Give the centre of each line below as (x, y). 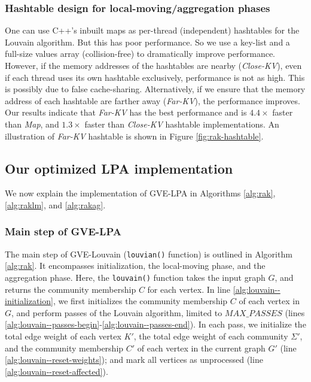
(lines (295, 312)
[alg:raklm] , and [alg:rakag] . (55, 204)
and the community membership (64, 348)
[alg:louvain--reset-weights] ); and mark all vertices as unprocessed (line (134, 360)
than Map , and (32, 124)
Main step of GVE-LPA (63, 231)
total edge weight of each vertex (63, 336)
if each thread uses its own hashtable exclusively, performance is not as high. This (155, 77)
